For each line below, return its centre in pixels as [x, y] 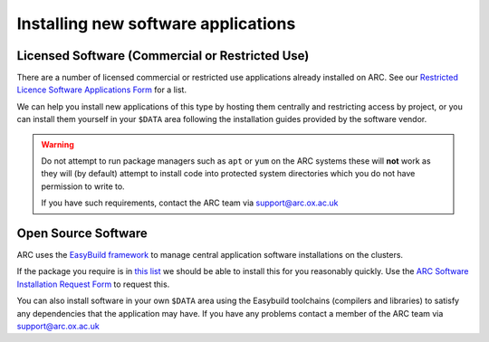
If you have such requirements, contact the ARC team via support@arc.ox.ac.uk [190, 203]
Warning [58, 144]
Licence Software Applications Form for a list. [102, 90]
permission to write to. [83, 186]
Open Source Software [82, 233]
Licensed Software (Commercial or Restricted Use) [163, 56]
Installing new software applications [156, 24]
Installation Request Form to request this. [93, 284]
